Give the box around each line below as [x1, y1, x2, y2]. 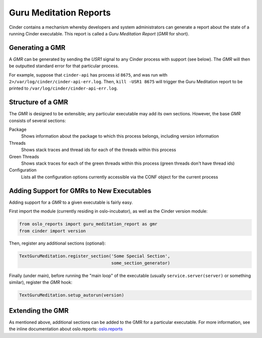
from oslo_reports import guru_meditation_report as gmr [19, 221, 158, 227]
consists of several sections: [9, 118, 66, 123]
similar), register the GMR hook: [9, 279, 73, 285]
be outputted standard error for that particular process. [9, 63, 119, 69]
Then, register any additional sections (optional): [9, 240, 106, 246]
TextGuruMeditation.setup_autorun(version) [19, 292, 125, 298]
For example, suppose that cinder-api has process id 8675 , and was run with [9, 72, 167, 77]
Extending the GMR [9, 307, 69, 315]
